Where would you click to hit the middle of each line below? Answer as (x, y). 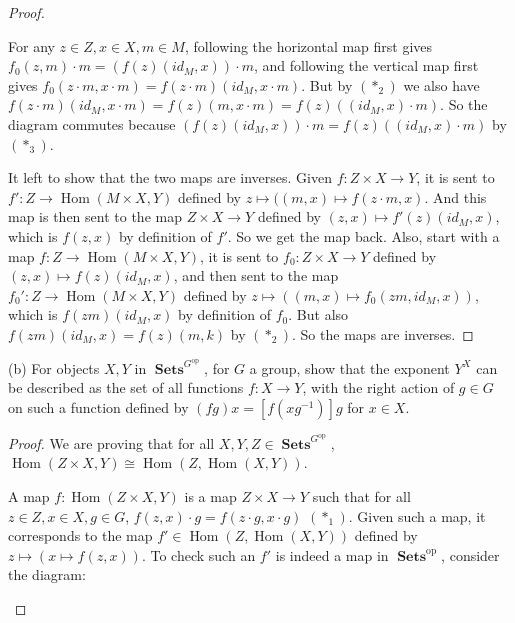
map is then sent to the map (95, 216)
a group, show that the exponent (349, 367)
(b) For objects (54, 367)
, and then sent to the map (256, 275)
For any (31, 45)
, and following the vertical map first (366, 65)
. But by (327, 84)
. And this (455, 196)
